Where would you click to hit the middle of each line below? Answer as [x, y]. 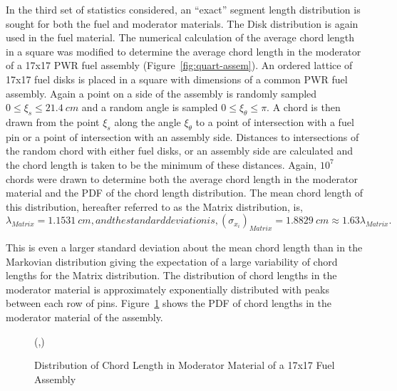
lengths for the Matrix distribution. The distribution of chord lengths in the [171, 275]
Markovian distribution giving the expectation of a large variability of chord [172, 261]
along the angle [148, 121]
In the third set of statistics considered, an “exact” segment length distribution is [183, 9]
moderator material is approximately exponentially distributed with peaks [167, 289]
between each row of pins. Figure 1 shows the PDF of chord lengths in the [169, 303]
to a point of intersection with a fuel [275, 121]
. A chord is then [304, 107]
